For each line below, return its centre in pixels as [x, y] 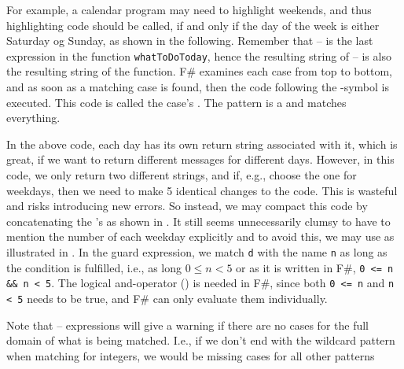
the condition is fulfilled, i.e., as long [94, 267]
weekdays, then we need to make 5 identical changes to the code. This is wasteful [202, 190]
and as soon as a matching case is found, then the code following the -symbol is [198, 87]
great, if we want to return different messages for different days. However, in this [200, 159]
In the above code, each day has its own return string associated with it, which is [202, 144]
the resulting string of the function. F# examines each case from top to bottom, [199, 71]
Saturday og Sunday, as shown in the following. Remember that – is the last [190, 41]
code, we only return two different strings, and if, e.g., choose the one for [182, 175]
